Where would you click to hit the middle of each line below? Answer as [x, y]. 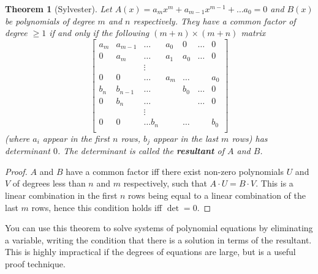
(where [17, 138]
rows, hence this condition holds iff [97, 207]
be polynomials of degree [50, 20]
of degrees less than [49, 183]
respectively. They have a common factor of [214, 20]
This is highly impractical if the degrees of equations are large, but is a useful [150, 252]
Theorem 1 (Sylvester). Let [59, 9]
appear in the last [186, 138]
